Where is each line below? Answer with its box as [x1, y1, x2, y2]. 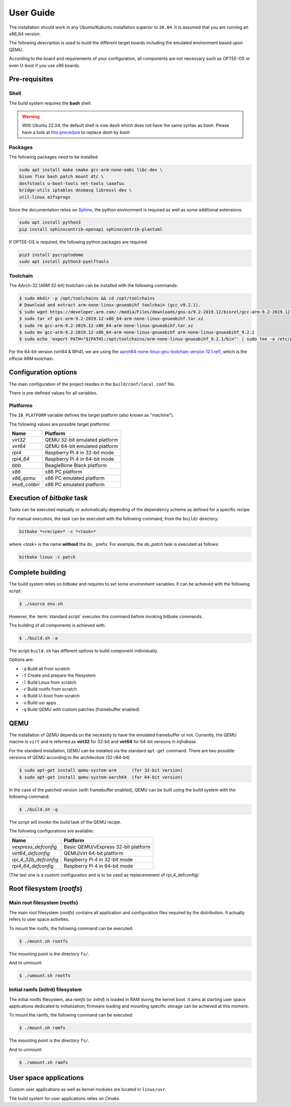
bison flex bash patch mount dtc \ [19, 174, 104, 179]
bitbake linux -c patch [19, 554, 76, 560]
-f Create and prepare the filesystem [21, 673, 96, 678]
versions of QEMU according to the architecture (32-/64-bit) [9, 755, 130, 761]
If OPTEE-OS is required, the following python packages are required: [9, 239, 148, 245]
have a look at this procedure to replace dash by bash [22, 129, 130, 135]
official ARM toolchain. [9, 355, 54, 362]
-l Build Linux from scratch [21, 679, 77, 685]
